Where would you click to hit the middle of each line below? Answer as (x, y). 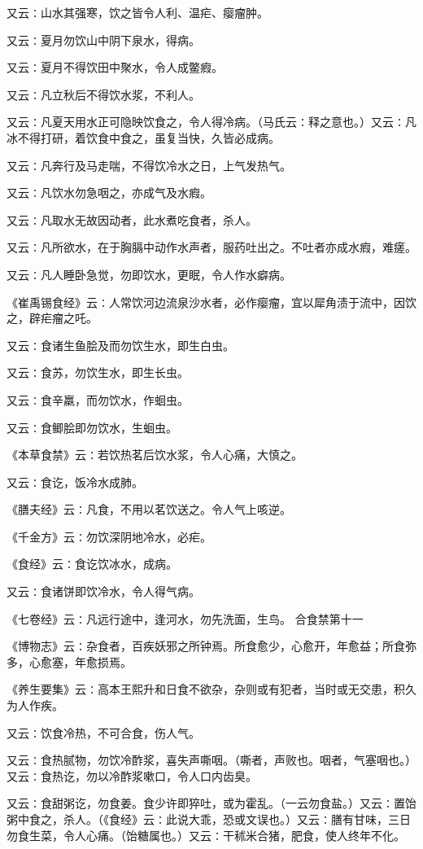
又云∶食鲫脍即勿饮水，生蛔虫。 (92, 427)
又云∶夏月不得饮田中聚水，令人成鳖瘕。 (115, 67)
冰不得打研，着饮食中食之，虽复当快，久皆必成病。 (143, 137)
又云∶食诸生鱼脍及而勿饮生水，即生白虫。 (120, 345)
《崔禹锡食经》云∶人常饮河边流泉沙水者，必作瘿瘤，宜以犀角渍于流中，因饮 (211, 302)
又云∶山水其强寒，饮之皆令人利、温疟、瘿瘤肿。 (137, 12)
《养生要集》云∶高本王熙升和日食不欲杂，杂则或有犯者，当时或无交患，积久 (211, 689)
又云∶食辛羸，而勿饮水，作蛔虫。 (98, 399)
